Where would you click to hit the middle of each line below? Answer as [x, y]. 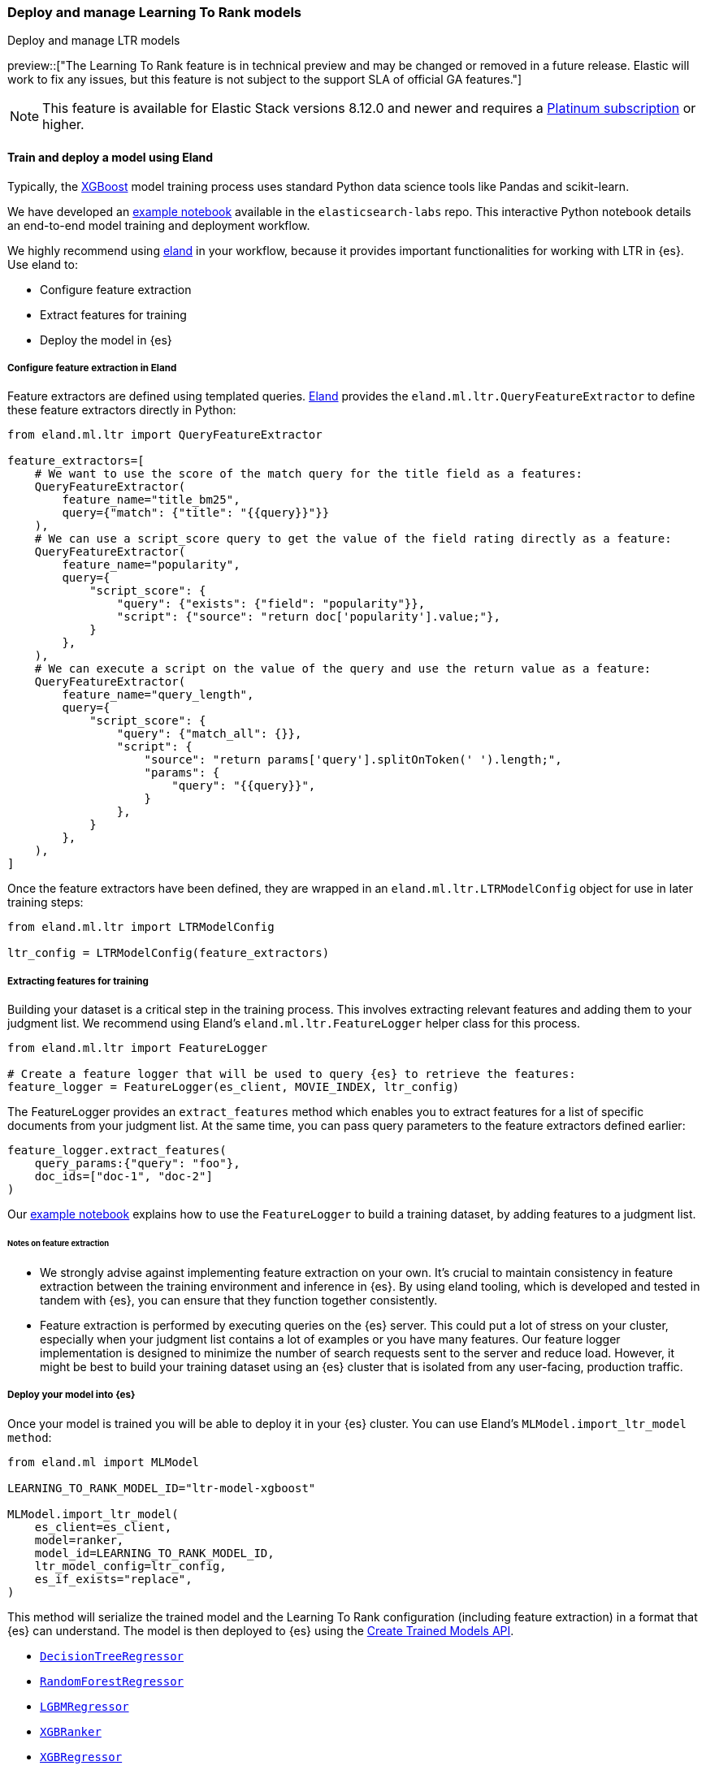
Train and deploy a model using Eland [110, 157]
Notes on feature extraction [58, 1243]
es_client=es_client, [103, 1527]
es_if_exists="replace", [113, 1579]
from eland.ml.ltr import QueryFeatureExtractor [165, 435]
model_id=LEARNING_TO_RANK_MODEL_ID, [154, 1553]
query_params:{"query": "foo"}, [137, 1164]
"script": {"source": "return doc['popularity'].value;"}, [308, 617]
